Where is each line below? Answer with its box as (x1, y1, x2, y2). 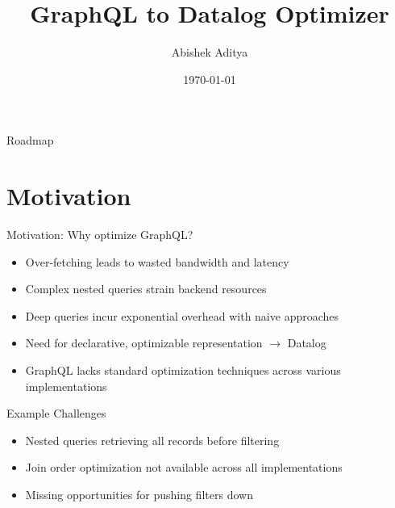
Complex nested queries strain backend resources (25, 280, 267, 297)
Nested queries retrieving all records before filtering (25, 431, 280, 448)
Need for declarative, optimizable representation (25, 334, 263, 351)
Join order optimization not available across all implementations (25, 459, 343, 476)
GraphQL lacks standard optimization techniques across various (25, 362, 341, 378)
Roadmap (6, 132, 54, 149)
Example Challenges (6, 405, 106, 422)
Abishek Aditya (171, 44, 248, 61)
